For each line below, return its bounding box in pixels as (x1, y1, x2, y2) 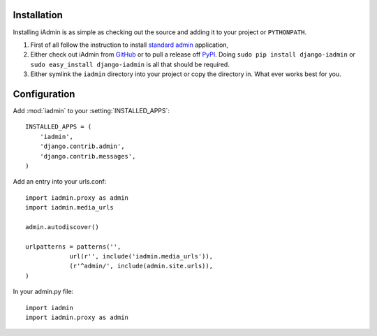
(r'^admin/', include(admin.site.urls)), (69, 262, 213, 270)
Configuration (13, 88, 75, 100)
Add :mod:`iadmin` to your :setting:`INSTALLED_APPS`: (13, 106, 170, 115)
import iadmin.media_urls (25, 203, 114, 212)
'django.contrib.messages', (39, 152, 136, 160)
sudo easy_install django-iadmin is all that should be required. (30, 60, 230, 68)
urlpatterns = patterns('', (25, 242, 121, 251)
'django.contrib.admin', (39, 143, 125, 150)
